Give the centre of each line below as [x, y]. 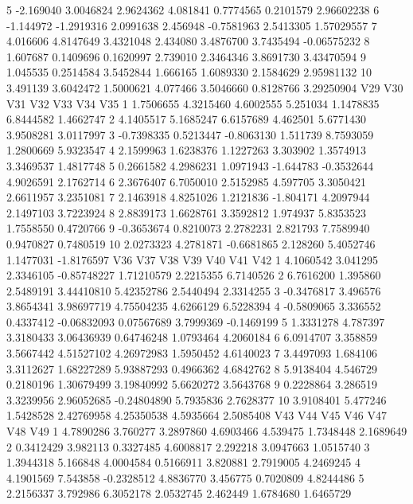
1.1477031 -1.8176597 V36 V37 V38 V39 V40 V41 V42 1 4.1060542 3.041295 [193, 259]
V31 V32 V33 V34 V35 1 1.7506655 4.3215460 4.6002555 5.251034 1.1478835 [193, 103]
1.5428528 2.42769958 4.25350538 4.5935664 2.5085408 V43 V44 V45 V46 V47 [197, 415]
